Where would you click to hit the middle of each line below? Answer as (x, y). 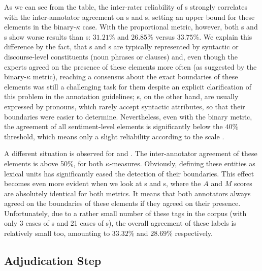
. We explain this (226, 36)
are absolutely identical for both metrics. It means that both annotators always (127, 193)
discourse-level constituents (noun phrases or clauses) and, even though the (121, 56)
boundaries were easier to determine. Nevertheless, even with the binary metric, (128, 116)
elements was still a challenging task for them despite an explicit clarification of (128, 86)
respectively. (194, 233)
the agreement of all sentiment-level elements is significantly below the (113, 126)
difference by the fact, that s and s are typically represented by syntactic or (121, 47)
